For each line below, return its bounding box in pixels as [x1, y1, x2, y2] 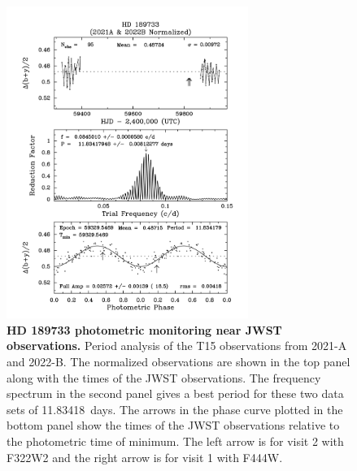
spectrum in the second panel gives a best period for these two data [7, 385, 344, 402]
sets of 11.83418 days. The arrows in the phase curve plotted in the [7, 400, 343, 417]
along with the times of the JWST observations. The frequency [7, 369, 321, 386]
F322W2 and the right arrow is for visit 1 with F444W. [7, 448, 283, 465]
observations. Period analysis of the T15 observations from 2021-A [7, 337, 347, 354]
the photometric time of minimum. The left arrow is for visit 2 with [7, 432, 344, 449]
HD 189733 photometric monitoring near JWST [7, 321, 282, 338]
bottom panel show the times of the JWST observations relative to [7, 417, 340, 434]
